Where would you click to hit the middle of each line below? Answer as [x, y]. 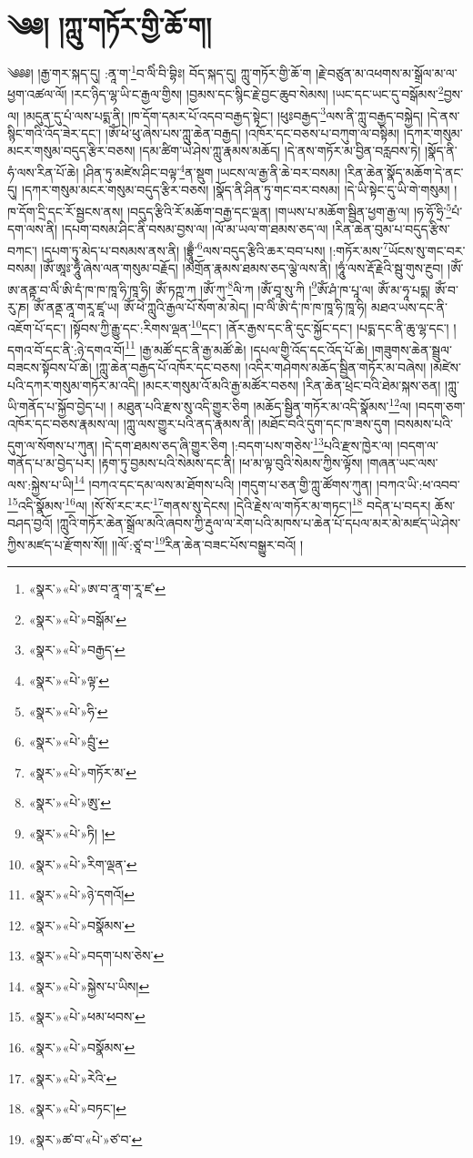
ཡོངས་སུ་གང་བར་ [427, 250]
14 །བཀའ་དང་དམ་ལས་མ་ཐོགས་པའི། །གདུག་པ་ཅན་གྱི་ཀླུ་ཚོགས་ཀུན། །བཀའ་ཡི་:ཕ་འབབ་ [267, 482]
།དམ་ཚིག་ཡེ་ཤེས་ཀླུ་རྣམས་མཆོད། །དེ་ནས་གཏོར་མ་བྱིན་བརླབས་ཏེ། [280, 151]
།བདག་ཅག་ [440, 406]
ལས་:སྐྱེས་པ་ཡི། [41, 484]
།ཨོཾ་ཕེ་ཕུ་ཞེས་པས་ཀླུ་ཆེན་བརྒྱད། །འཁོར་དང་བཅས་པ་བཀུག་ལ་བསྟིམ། [252, 132]
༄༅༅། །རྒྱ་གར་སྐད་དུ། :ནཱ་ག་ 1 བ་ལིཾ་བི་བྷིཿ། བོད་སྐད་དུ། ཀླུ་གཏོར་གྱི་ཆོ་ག [160, 71]
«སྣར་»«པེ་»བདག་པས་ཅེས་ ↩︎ [96, 955]
